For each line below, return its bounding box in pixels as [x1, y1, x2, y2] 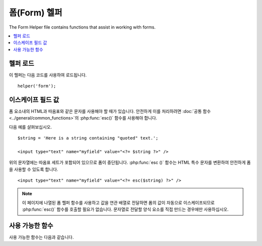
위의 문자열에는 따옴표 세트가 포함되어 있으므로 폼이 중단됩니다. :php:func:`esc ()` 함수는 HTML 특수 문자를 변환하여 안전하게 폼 [9, 160, 251, 166]
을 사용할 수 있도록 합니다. [9, 166, 58, 172]
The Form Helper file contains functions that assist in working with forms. [9, 24, 156, 30]
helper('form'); [17, 83, 56, 89]
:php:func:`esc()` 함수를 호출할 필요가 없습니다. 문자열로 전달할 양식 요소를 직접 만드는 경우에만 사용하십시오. [22, 206, 229, 213]
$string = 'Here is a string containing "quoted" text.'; [17, 136, 159, 141]
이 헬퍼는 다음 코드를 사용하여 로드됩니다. [9, 72, 87, 77]
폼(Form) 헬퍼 [9, 7, 63, 18]
